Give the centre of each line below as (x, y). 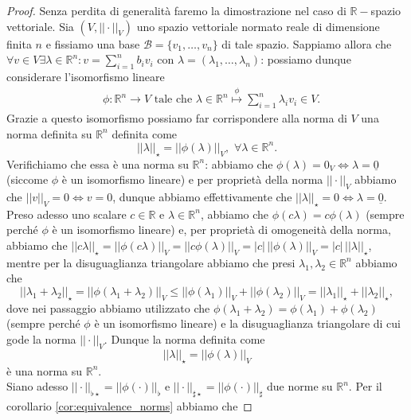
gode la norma (41, 339)
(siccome (27, 179)
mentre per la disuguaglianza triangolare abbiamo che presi (151, 262)
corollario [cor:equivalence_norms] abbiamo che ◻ (129, 406)
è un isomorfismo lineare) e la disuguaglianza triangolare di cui (248, 323)
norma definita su (49, 133)
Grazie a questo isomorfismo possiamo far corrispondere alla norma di (177, 118)
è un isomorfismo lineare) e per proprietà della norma (192, 179)
